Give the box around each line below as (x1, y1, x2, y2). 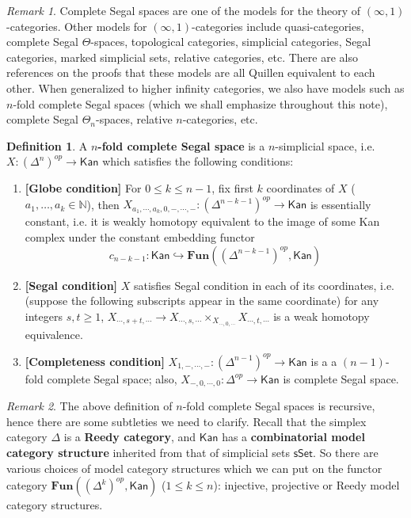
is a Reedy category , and (63, 428, 196, 445)
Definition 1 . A (6, 137, 88, 154)
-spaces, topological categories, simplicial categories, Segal (90, 33, 371, 50)
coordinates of (266, 180, 335, 196)
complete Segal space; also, (47, 370, 177, 387)
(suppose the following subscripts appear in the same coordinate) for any (25, 292, 379, 309)
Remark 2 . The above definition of (6, 398, 173, 414)
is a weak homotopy (273, 307, 370, 324)
